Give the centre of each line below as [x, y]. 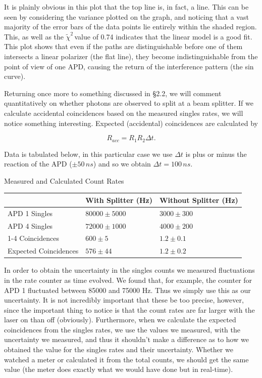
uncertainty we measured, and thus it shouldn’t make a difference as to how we [126, 339]
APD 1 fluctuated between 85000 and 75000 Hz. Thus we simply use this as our [127, 290]
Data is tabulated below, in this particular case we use [88, 154]
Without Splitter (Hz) [199, 200]
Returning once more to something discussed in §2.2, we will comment [113, 93]
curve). [15, 76]
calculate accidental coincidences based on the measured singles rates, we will [124, 113]
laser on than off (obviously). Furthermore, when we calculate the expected [120, 320]
